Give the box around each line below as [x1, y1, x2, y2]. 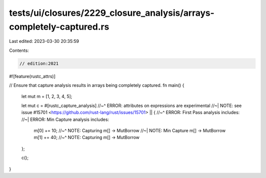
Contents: [9, 47, 29, 53]
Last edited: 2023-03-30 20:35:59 [9, 38, 79, 44]
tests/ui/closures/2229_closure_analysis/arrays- [9, 7, 215, 18]
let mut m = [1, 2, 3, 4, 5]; [21, 94, 72, 100]
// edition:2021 [19, 61, 59, 66]
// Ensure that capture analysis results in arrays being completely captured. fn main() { [9, 82, 185, 88]
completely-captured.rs [9, 21, 109, 32]
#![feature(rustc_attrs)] [9, 73, 56, 79]
